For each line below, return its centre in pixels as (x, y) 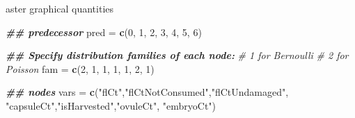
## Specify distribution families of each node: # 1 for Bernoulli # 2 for (177, 55)
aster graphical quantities (60, 8)
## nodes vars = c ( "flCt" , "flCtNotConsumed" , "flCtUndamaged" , (147, 92)
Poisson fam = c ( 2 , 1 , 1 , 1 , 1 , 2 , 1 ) (80, 68)
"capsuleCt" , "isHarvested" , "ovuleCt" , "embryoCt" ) (111, 105)
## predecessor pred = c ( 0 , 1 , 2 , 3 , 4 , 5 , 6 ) (104, 32)
